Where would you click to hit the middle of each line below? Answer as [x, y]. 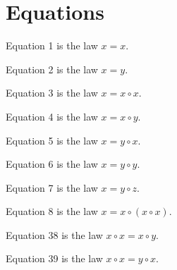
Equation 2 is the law [52, 69]
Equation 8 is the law [52, 211]
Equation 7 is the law [52, 187]
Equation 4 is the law [52, 116]
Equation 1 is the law [52, 45]
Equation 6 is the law [52, 164]
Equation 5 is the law [52, 140]
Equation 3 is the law [52, 93]
